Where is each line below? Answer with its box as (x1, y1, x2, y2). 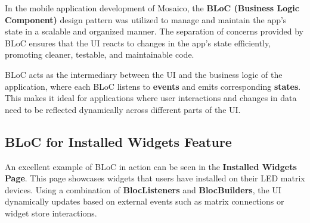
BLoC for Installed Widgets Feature (5, 132, 232, 150)
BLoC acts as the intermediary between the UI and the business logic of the (5, 68, 283, 80)
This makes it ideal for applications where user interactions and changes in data (5, 92, 297, 104)
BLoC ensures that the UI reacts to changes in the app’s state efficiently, (5, 36, 271, 49)
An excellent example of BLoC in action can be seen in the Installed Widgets (5, 160, 297, 172)
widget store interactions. (5, 206, 97, 219)
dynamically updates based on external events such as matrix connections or (5, 195, 284, 208)
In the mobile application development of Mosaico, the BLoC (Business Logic (5, 2, 299, 14)
